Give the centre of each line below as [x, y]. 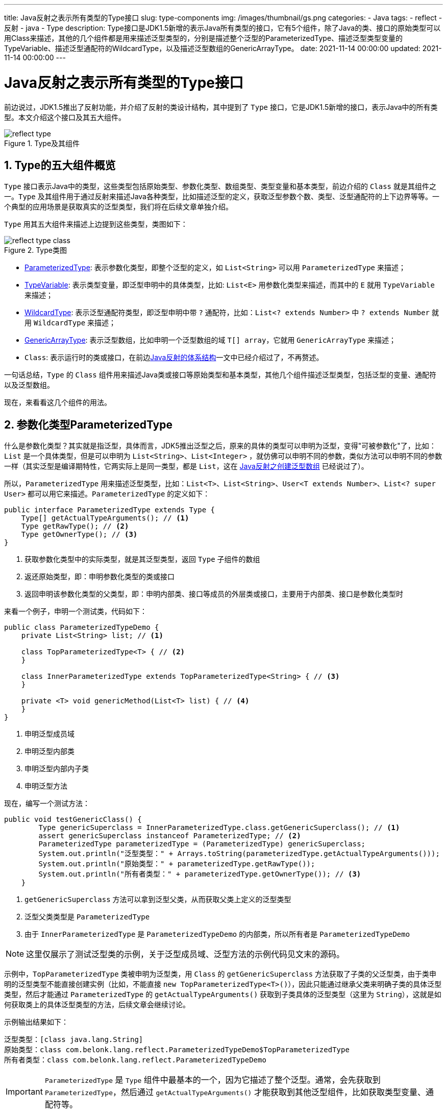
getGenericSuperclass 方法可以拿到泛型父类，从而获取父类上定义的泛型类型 [158, 899]
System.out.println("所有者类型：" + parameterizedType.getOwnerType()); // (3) [200, 874]
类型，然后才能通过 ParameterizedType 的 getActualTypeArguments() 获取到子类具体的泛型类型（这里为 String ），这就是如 [223, 994]
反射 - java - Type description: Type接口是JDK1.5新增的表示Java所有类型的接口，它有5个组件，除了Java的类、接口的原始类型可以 [222, 28]
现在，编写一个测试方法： [47, 803]
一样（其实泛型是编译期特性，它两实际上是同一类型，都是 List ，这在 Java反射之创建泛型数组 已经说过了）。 [186, 466]
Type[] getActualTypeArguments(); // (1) [105, 518]
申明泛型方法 [46, 786]
